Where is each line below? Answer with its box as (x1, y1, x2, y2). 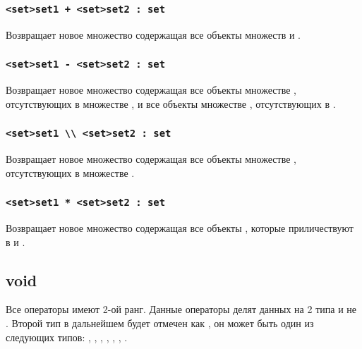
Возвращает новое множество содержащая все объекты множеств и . (6, 27, 301, 42)
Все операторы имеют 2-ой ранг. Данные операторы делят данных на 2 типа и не (6, 302, 356, 317)
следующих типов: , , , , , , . (6, 329, 128, 344)
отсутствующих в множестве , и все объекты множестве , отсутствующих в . (6, 96, 336, 111)
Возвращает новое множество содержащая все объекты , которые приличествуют (6, 221, 354, 235)
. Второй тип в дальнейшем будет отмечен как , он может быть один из (6, 316, 314, 331)
